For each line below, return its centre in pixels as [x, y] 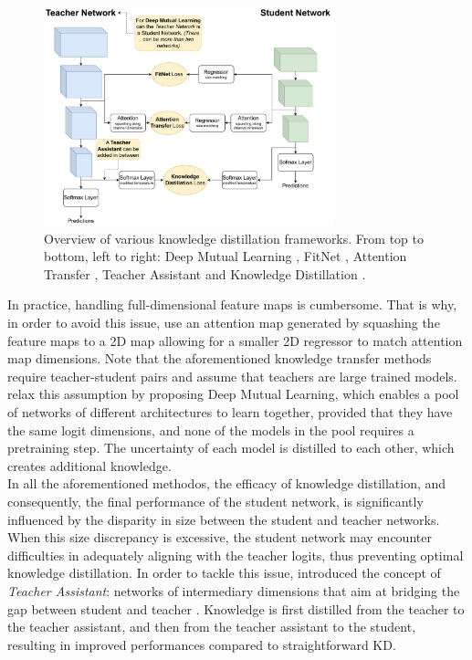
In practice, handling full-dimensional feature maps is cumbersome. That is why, [232, 304]
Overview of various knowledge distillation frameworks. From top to [234, 238]
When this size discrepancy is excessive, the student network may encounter [220, 537]
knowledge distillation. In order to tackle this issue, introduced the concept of [224, 573]
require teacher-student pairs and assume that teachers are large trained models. [232, 376]
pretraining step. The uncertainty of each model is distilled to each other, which [231, 448]
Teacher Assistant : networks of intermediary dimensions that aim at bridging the [234, 590]
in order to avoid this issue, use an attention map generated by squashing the [224, 323]
